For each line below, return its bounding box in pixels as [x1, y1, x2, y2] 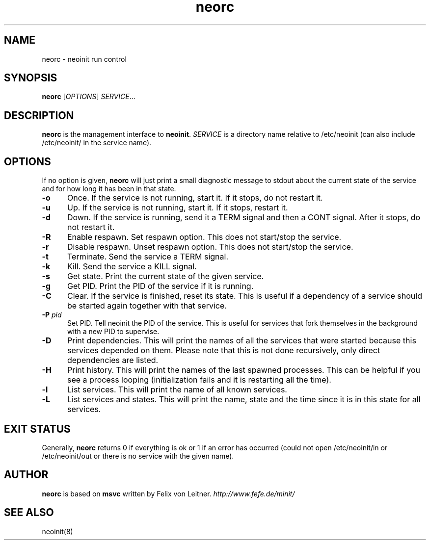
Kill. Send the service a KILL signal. [67, 261, 197, 272]
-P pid [42, 311, 62, 319]
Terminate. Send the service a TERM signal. [67, 252, 228, 262]
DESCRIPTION [4, 109, 74, 122]
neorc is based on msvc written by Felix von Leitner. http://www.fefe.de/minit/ [42, 489, 295, 498]
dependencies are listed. [67, 355, 159, 365]
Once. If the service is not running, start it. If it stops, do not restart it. [67, 193, 323, 203]
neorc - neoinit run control [42, 54, 127, 63]
